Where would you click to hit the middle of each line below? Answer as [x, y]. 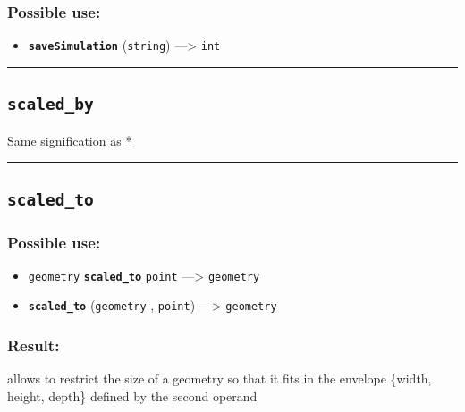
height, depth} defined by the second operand [132, 395]
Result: [34, 345]
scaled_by [51, 105]
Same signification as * [70, 140]
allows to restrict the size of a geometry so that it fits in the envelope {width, [220, 378]
